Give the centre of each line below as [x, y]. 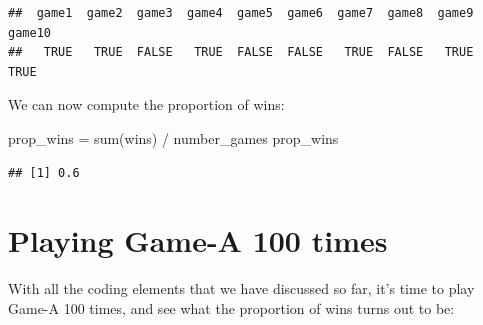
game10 [29, 32]
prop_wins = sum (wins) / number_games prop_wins [173, 137]
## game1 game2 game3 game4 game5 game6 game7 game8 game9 [241, 13]
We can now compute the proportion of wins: [146, 104]
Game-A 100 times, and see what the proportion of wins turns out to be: [231, 307]
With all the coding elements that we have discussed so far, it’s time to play [241, 288]
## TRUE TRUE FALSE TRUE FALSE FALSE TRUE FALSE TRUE [241, 52]
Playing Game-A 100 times [198, 240]
